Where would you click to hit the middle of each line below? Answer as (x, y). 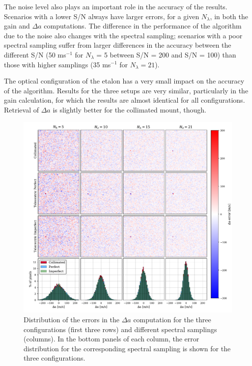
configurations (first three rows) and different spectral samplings (120, 329)
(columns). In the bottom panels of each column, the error (112, 339)
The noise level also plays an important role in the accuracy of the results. (116, 6)
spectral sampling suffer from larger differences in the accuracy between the (118, 45)
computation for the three (172, 319)
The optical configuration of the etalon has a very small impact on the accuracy (124, 81)
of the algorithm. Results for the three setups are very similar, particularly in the (126, 90)
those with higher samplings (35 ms (57, 64)
